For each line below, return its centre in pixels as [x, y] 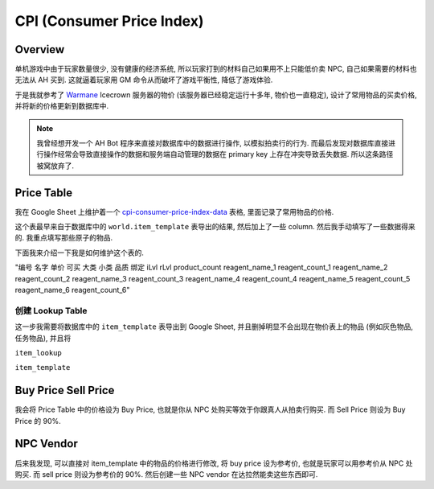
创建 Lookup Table [51, 310]
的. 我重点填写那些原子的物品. [64, 238]
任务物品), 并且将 [43, 338]
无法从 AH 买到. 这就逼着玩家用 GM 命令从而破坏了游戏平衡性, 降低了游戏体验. [144, 80]
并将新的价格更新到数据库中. [62, 106]
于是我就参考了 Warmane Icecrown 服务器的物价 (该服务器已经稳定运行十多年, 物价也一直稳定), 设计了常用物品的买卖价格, [216, 95]
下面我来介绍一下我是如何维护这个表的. [80, 253]
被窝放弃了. [55, 166]
